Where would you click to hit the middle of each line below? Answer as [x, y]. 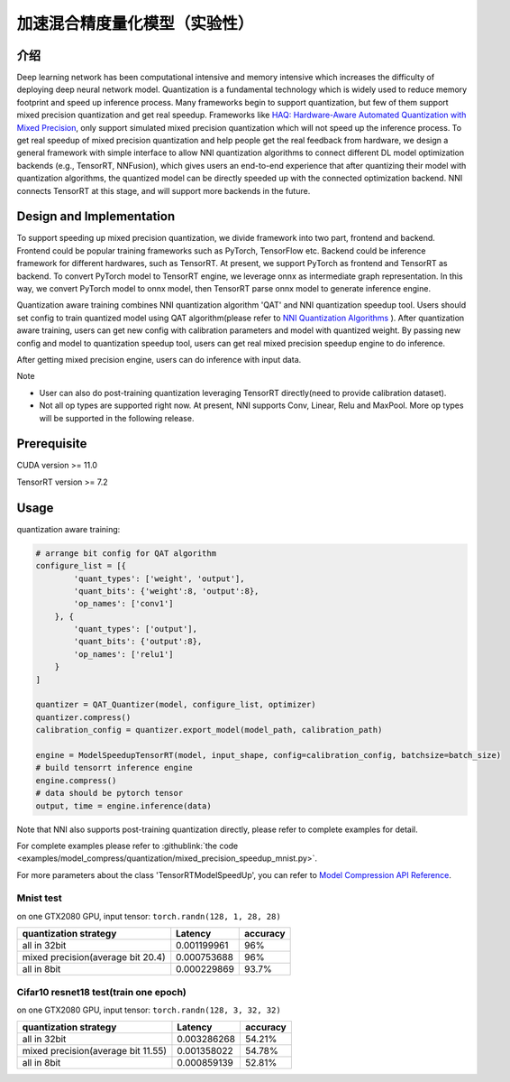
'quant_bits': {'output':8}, [138, 642]
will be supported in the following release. [117, 418]
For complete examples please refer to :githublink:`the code [127, 846]
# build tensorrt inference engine [114, 768]
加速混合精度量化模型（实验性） [135, 23]
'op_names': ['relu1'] [124, 654]
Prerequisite [52, 444]
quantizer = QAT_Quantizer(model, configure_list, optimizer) [176, 705]
